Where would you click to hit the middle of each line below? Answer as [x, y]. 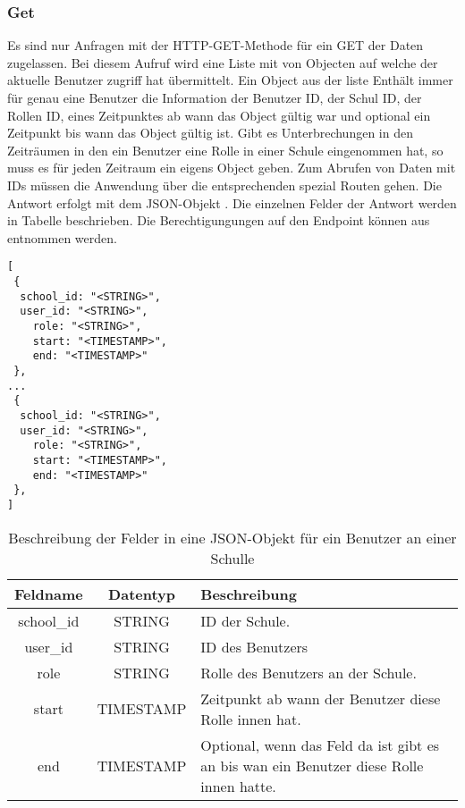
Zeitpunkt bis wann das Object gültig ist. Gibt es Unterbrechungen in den [210, 133]
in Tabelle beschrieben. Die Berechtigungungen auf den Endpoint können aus [219, 220]
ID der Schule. [245, 620]
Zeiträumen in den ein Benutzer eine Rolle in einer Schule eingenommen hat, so [225, 150]
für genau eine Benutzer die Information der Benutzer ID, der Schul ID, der [215, 97]
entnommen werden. [62, 237]
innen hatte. [238, 786]
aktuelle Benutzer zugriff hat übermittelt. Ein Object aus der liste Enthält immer [230, 80]
